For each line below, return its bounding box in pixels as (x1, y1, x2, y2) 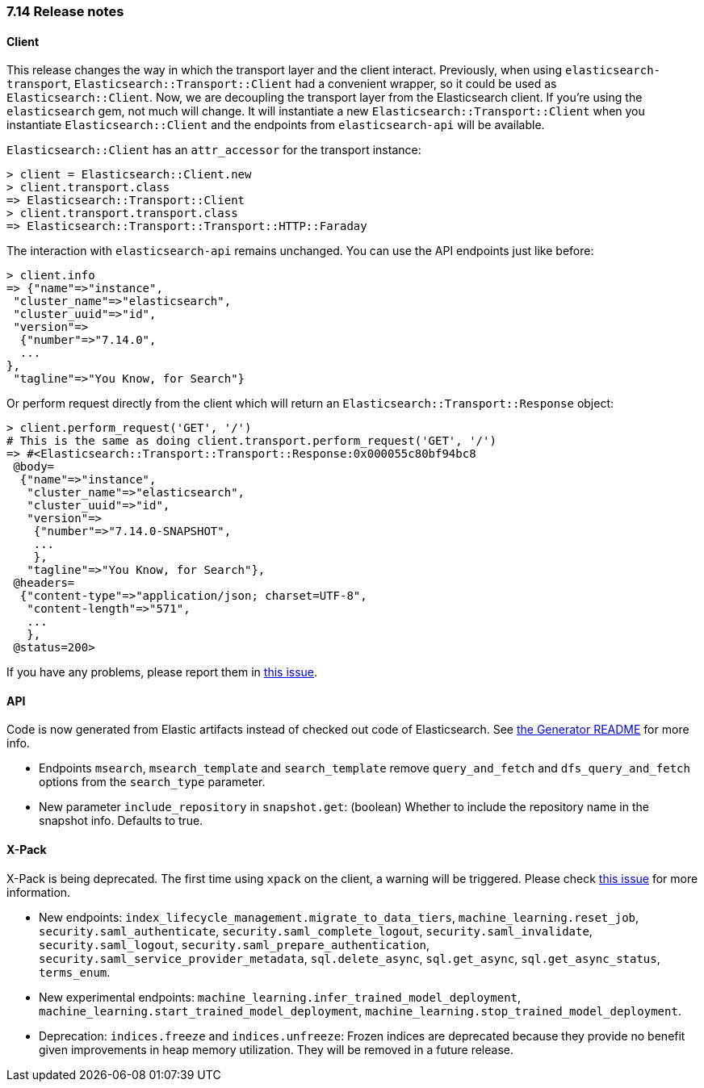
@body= (13, 460, 55, 474)
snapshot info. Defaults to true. (39, 814, 203, 828)
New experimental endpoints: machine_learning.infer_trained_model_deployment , (39, 990, 522, 1004)
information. (6, 885, 71, 899)
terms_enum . (39, 965, 111, 979)
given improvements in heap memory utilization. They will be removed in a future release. (39, 1042, 513, 1057)
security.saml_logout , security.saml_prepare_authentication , (39, 937, 430, 952)
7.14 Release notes (6, 3, 124, 19)
